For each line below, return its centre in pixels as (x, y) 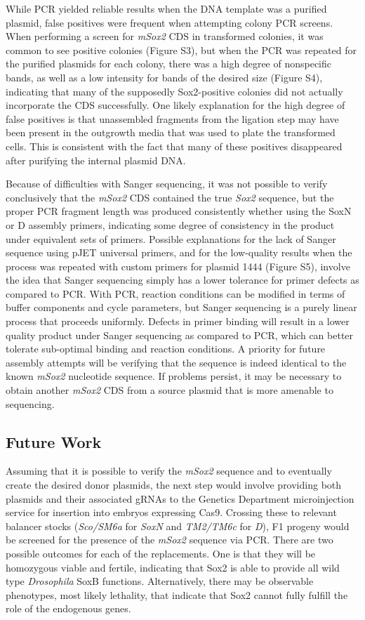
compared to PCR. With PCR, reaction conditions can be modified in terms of (175, 293)
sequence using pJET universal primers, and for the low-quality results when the (179, 252)
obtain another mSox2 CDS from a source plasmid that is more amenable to (170, 390)
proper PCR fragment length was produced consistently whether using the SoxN (179, 211)
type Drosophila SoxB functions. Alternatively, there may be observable (160, 581)
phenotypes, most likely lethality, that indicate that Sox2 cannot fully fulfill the (177, 594)
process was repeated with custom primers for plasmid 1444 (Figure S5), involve (178, 266)
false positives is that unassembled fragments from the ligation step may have (172, 118)
